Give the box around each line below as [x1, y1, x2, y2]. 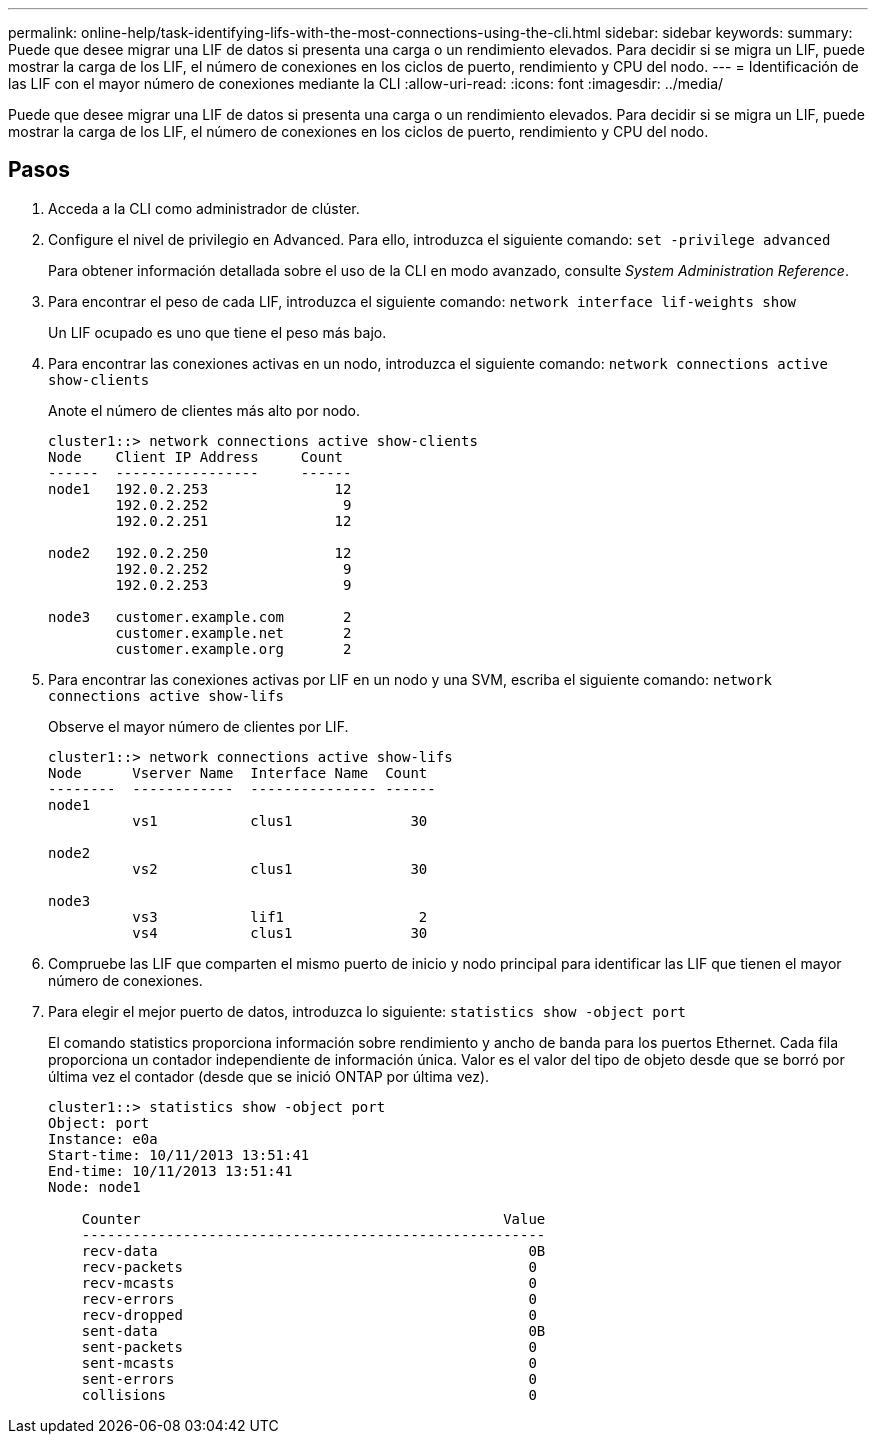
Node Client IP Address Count [48, 448, 344, 465]
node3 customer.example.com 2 [48, 608, 352, 625]
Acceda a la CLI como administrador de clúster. [48, 199, 360, 217]
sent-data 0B [81, 1322, 546, 1339]
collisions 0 [81, 1386, 537, 1403]
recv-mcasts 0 [81, 1274, 537, 1291]
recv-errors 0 [81, 1290, 537, 1307]
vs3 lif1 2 [132, 908, 428, 925]
